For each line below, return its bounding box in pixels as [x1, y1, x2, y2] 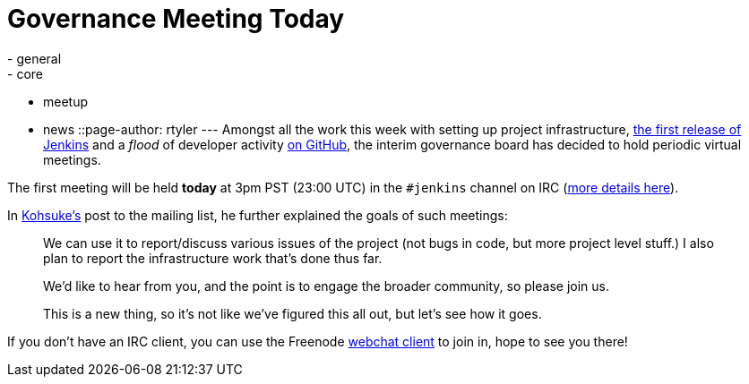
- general [7, 50, 62, 66]
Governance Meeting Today [7, 4, 345, 34]
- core [7, 65, 43, 81]
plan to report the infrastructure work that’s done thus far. [43, 250, 383, 266]
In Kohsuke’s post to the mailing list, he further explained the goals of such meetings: [7, 207, 508, 223]
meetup [43, 93, 89, 109]
